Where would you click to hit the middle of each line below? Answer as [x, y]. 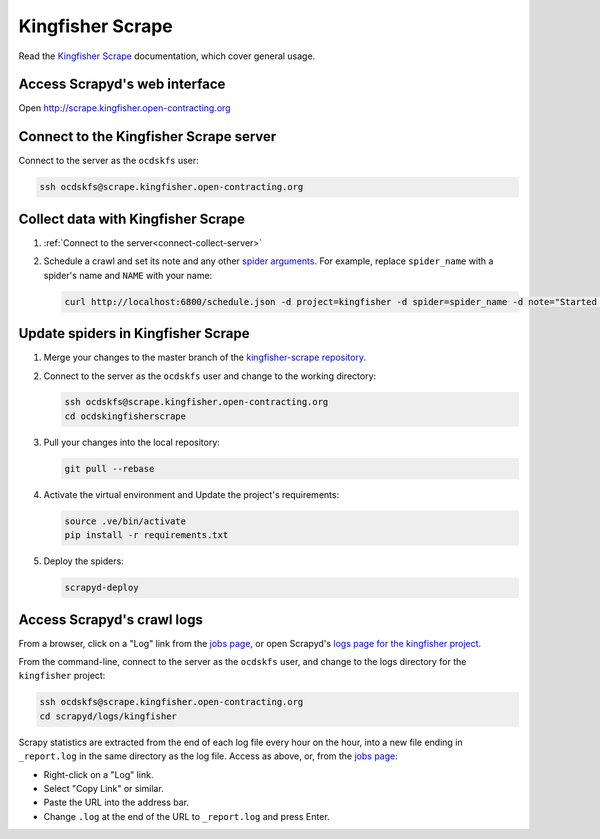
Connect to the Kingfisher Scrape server [147, 136]
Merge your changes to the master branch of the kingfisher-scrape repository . [205, 357]
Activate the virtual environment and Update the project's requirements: [191, 494]
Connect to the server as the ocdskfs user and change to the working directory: [210, 376]
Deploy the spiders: [83, 561]
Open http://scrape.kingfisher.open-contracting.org [124, 108]
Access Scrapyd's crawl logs [111, 619]
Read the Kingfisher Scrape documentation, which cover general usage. [167, 56]
